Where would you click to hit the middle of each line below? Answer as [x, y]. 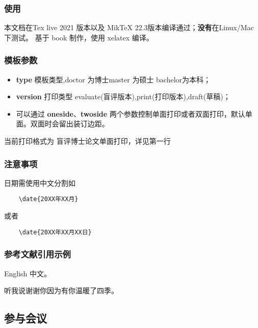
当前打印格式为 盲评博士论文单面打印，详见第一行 [87, 141]
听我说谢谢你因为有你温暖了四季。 [61, 290]
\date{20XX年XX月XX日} [55, 232]
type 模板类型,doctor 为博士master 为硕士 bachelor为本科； [113, 79]
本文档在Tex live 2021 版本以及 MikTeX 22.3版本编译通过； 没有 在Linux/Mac [129, 27]
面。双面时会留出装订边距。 [62, 124]
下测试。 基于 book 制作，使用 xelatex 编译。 [79, 37]
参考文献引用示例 [37, 254]
